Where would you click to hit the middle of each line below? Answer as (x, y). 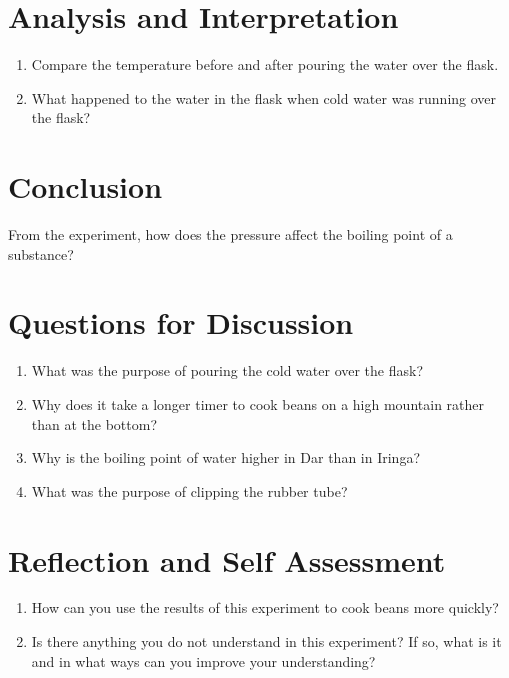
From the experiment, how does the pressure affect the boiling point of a (230, 234)
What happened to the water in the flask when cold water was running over (264, 97)
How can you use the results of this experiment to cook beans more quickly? (265, 607)
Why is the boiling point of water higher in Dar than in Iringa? (226, 457)
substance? (41, 253)
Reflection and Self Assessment (227, 559)
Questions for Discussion (181, 322)
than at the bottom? (94, 423)
